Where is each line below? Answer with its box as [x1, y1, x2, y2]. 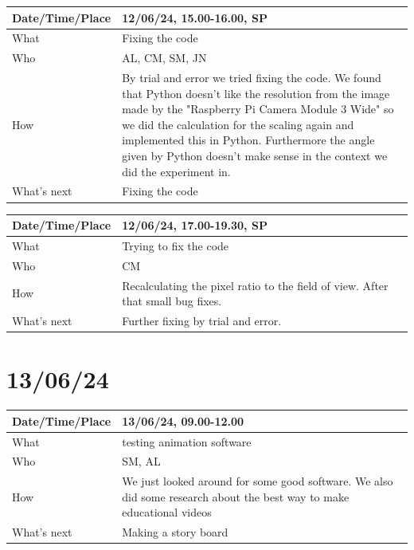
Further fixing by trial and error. [122, 312, 282, 328]
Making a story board [122, 524, 228, 540]
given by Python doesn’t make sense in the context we [122, 147, 388, 163]
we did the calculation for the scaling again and [122, 116, 354, 132]
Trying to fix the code [122, 237, 229, 253]
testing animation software [122, 433, 252, 450]
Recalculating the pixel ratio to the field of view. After [122, 277, 389, 293]
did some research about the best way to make [122, 488, 350, 505]
